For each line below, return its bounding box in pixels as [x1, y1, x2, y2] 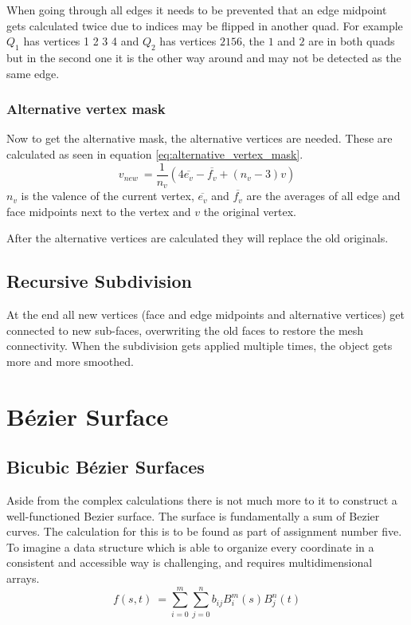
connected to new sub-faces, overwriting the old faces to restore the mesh [6, 321, 364, 338]
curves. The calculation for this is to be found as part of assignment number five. [6, 523, 402, 540]
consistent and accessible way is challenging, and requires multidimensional [6, 554, 373, 571]
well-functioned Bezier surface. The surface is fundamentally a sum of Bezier [6, 507, 380, 524]
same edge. [6, 65, 60, 81]
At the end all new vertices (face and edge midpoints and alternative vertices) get [6, 306, 405, 323]
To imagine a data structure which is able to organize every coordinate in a [6, 538, 374, 555]
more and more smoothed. [6, 352, 134, 369]
